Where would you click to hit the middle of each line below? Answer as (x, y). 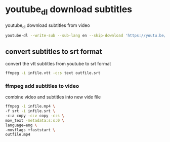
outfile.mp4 (18, 135)
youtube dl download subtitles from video (48, 26)
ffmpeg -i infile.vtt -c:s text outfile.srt (53, 73)
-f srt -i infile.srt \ (30, 111)
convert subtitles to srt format (54, 51)
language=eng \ (21, 125)
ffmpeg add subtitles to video (42, 86)
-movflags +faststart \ (30, 130)
